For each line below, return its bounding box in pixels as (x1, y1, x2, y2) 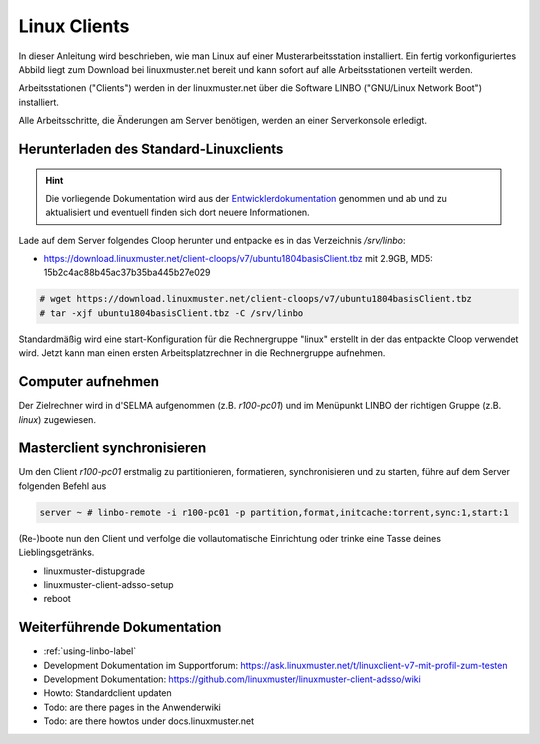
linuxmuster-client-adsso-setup (43, 578, 174, 590)
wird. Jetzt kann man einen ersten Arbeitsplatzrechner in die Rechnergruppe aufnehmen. (18, 347, 386, 359)
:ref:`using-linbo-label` (43, 645, 137, 657)
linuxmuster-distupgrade (43, 565, 145, 577)
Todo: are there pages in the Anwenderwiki (43, 701, 222, 713)
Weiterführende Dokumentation (18, 619, 222, 636)
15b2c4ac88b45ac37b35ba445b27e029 (43, 266, 211, 279)
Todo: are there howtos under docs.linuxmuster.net (43, 715, 255, 727)
